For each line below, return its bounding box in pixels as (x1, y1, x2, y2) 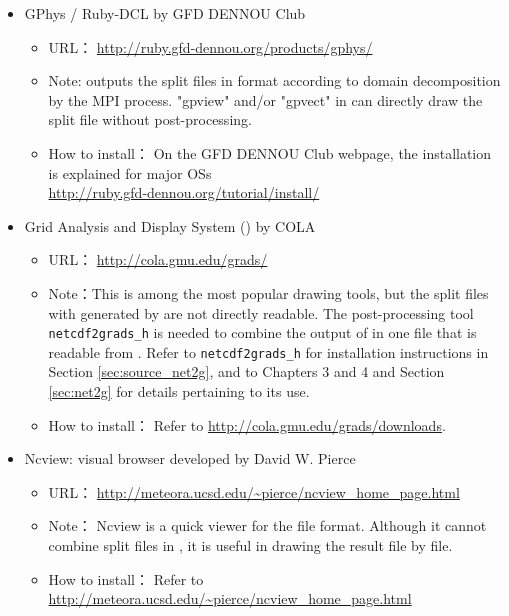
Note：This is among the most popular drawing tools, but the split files (48, 282, 489, 303)
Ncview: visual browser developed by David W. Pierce (24, 448, 356, 469)
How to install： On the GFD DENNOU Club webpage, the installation (48, 142, 492, 163)
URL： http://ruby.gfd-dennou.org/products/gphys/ (48, 36, 373, 57)
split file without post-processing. (48, 109, 252, 130)
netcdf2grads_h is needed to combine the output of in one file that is (48, 322, 477, 343)
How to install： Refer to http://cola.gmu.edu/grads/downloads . (48, 414, 446, 435)
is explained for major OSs (48, 162, 212, 183)
